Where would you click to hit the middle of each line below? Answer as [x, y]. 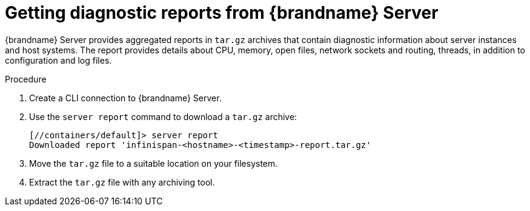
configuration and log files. [58, 60]
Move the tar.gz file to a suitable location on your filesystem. [154, 163]
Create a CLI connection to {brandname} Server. [125, 98]
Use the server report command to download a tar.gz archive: [163, 116]
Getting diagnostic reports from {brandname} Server [222, 13]
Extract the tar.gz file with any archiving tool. [122, 182]
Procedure [26, 79]
